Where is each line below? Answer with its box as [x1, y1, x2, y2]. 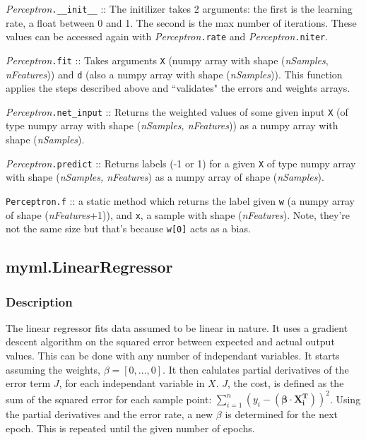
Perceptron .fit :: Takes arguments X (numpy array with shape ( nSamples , [6, 52, 329, 67]
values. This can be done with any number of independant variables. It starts [6, 348, 340, 363]
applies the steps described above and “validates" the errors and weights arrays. [6, 81, 350, 95]
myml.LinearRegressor [6, 256, 173, 278]
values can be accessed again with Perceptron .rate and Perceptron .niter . [6, 29, 329, 44]
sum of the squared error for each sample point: [6, 391, 212, 406]
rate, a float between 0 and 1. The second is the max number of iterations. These [6, 15, 357, 30]
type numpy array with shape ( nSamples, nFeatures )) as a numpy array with [6, 118, 338, 133]
